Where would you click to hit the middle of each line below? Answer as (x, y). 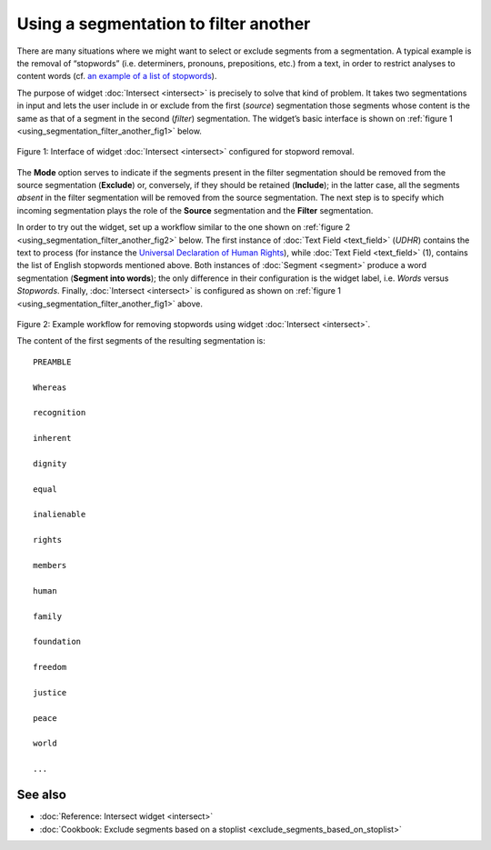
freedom (50, 667)
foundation (57, 642)
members (50, 565)
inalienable (60, 515)
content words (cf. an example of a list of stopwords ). (117, 76)
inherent (52, 438)
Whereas (50, 387)
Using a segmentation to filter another (164, 24)
